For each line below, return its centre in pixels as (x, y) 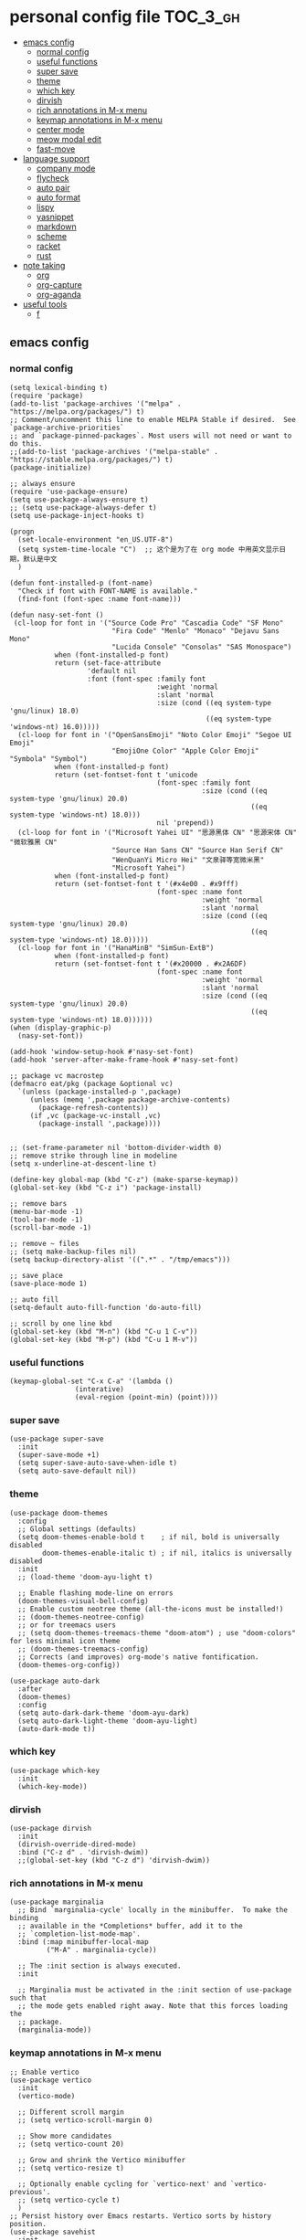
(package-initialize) (51, 468)
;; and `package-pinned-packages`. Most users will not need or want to (151, 436)
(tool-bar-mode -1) (47, 1220)
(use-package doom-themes (58, 1513)
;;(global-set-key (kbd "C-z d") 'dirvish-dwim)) (114, 1861)
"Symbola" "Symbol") (49, 759)
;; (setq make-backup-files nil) (73, 1252)
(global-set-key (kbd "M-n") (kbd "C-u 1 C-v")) (104, 1331)
